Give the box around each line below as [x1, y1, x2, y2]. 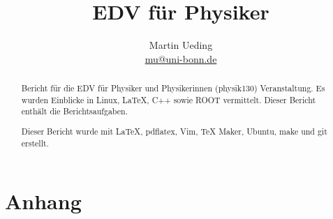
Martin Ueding [149, 38, 213, 52]
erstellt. [21, 137, 49, 149]
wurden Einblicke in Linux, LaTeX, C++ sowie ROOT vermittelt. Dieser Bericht [21, 93, 316, 105]
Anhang [5, 187, 82, 216]
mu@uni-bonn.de [145, 51, 217, 66]
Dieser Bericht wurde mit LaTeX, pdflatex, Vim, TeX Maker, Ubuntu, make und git [21, 125, 327, 137]
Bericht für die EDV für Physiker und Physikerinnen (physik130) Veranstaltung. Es [21, 82, 325, 94]
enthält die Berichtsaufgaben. [21, 105, 128, 117]
